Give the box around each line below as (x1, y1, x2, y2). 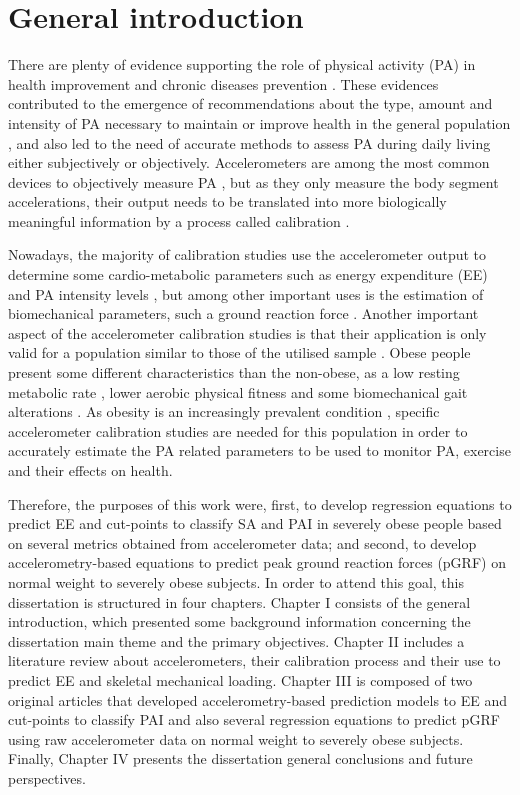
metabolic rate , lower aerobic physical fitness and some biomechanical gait (8, 381, 468, 402)
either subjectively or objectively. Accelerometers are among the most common (8, 152, 490, 173)
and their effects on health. (8, 460, 173, 480)
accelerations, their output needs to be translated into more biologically (8, 191, 447, 212)
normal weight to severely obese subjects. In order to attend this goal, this (8, 571, 464, 592)
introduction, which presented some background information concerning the (8, 611, 471, 632)
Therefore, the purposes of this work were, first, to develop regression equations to (8, 493, 512, 514)
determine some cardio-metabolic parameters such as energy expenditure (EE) (8, 264, 488, 285)
